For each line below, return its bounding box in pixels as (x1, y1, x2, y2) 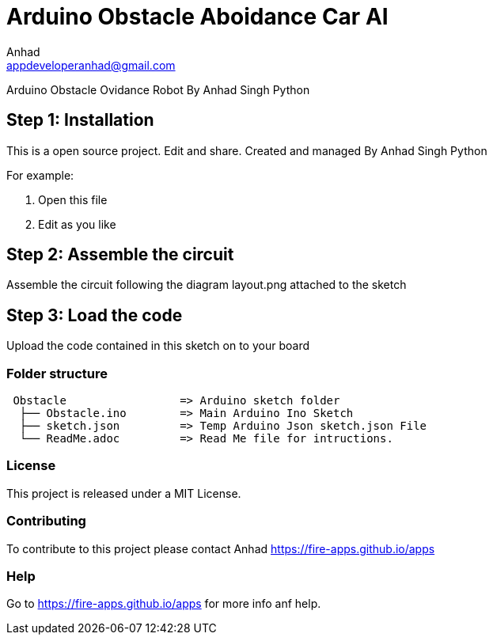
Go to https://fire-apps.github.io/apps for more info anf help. (6, 597, 321, 611)
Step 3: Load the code (6, 305, 183, 325)
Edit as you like (38, 217, 116, 231)
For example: (6, 168, 74, 182)
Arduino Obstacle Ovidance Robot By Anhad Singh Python (6, 82, 310, 97)
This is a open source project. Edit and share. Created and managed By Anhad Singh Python (6, 143, 487, 157)
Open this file (38, 192, 108, 207)
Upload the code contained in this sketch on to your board (6, 339, 309, 353)
